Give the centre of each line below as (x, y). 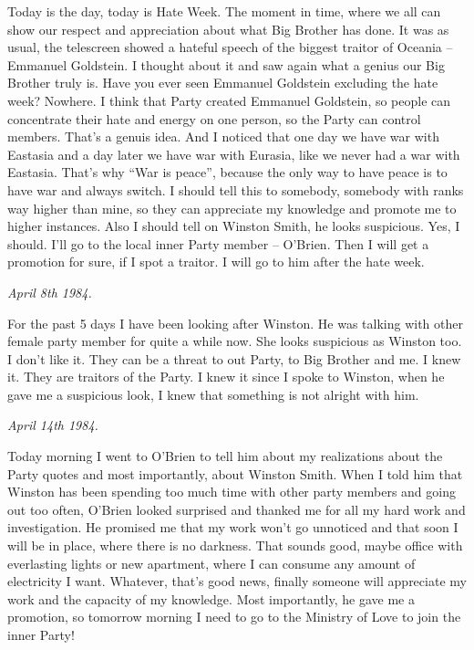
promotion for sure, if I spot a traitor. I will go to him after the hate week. (216, 262)
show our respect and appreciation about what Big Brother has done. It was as (228, 29)
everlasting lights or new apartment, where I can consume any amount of (211, 563)
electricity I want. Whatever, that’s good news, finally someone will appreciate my (237, 581)
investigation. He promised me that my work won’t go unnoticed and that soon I (233, 527)
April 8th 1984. (50, 292)
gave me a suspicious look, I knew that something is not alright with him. (213, 394)
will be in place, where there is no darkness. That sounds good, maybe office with (235, 545)
